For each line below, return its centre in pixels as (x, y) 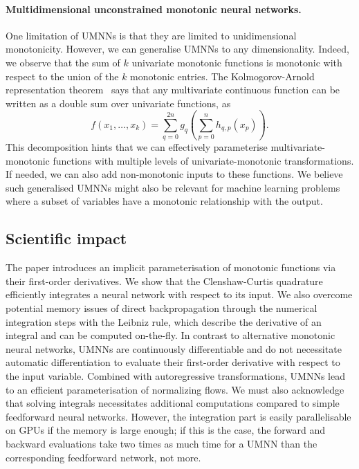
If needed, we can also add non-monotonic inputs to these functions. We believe (174, 174)
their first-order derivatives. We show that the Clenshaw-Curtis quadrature (164, 281)
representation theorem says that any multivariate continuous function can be (173, 90)
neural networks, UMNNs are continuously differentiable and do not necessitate (174, 348)
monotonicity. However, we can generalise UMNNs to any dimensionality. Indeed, (177, 49)
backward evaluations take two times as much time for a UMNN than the (162, 443)
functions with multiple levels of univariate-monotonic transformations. (203, 160)
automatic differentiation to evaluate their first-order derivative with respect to (173, 362)
